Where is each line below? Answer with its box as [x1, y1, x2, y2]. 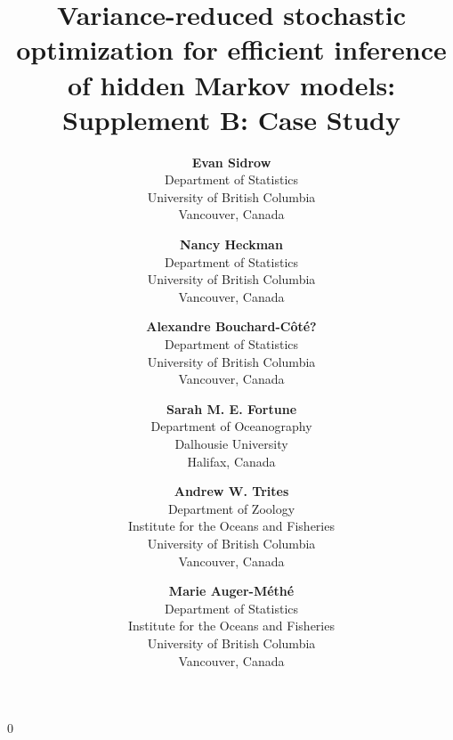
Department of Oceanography [150, 417, 312, 435]
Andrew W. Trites [174, 482, 289, 500]
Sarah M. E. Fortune [166, 399, 297, 418]
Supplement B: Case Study [62, 101, 400, 137]
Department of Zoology [167, 499, 295, 517]
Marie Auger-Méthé [168, 581, 295, 600]
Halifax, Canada [187, 451, 276, 470]
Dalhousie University [174, 435, 288, 452]
